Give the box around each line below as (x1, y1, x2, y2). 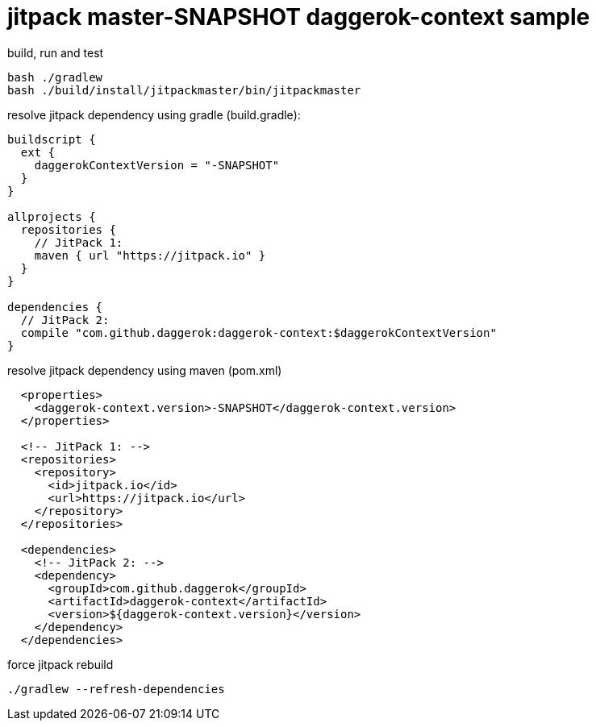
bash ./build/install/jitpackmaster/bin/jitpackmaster (7, 83, 361, 97)
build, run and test (7, 45, 104, 60)
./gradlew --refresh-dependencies (7, 682, 225, 696)
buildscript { (7, 132, 96, 146)
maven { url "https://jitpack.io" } (34, 248, 266, 262)
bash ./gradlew (7, 70, 103, 84)
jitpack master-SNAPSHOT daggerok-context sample (7, 3, 590, 31)
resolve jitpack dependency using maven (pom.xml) (7, 363, 282, 377)
